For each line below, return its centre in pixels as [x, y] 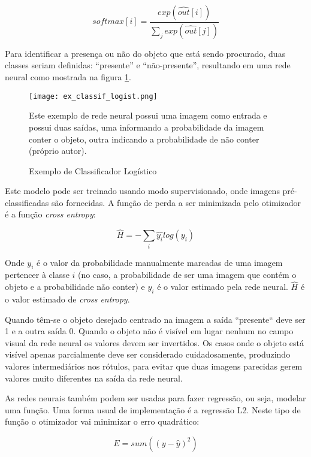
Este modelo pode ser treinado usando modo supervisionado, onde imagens [142, 191]
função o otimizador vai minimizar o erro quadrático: [102, 421]
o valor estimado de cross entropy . [67, 299]
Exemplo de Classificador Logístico [93, 170]
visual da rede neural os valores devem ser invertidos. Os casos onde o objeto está [154, 342]
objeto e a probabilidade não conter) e [75, 287]
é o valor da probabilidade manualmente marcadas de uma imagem [160, 262]
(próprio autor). [58, 151]
